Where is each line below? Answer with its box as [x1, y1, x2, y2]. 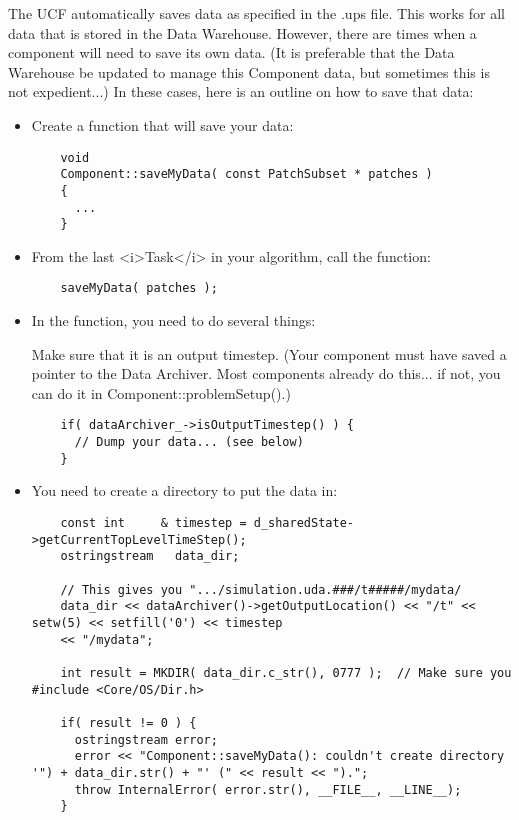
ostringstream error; [74, 732, 218, 747]
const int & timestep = [60, 516, 247, 531]
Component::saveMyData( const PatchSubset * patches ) [60, 167, 433, 182]
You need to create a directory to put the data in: [31, 480, 338, 501]
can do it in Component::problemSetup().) [31, 382, 291, 403]
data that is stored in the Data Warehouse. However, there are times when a [8, 22, 477, 43]
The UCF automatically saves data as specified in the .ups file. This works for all [8, 3, 505, 23]
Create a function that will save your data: [31, 114, 294, 135]
